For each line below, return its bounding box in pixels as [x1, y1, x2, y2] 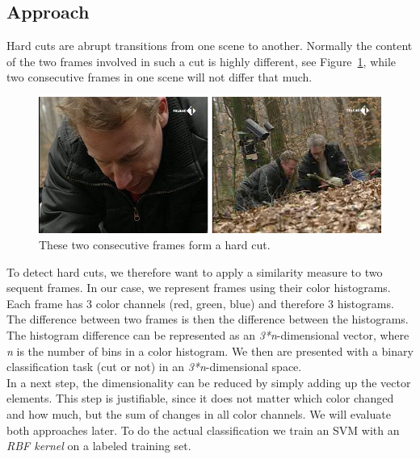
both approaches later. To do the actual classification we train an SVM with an [6, 421, 400, 438]
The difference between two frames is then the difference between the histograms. [6, 311, 409, 328]
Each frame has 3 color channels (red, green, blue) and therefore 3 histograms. [6, 294, 394, 311]
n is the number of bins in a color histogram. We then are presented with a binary [6, 342, 414, 359]
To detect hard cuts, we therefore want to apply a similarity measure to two [6, 263, 383, 280]
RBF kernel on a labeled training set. [6, 437, 191, 454]
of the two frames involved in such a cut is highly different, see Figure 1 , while [6, 52, 397, 69]
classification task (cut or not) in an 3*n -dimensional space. [6, 358, 302, 375]
